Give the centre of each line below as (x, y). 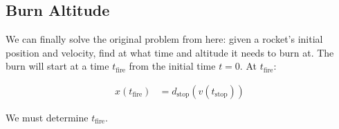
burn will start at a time (57, 66)
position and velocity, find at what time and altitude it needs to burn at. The (170, 52)
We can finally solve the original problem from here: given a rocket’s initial (164, 39)
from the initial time (172, 66)
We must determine (47, 118)
